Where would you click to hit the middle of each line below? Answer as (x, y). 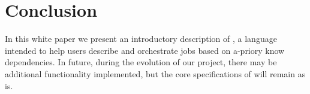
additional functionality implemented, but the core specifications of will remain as (155, 73)
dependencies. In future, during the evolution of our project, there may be (141, 62)
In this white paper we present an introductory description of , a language (141, 39)
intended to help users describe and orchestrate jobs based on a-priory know (145, 50)
